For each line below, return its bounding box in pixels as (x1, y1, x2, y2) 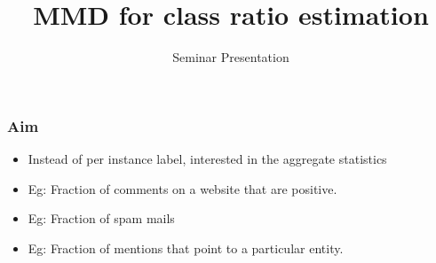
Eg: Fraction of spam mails (28, 209, 175, 228)
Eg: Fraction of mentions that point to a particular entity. (28, 238, 344, 257)
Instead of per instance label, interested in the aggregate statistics (28, 150, 387, 168)
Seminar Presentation (172, 48, 289, 66)
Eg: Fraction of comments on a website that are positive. (28, 179, 337, 197)
